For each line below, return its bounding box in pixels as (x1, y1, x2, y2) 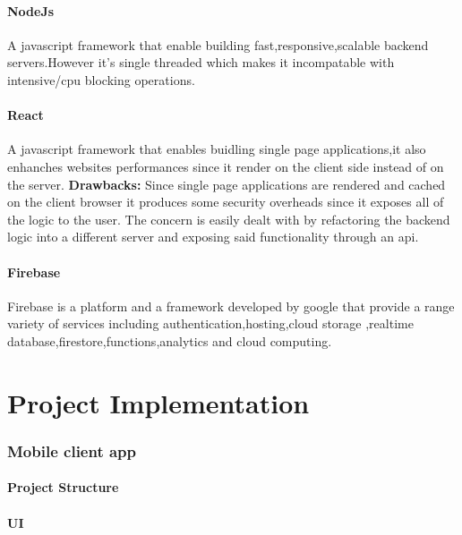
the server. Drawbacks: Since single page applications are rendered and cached (7, 174, 446, 193)
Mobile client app (7, 439, 137, 462)
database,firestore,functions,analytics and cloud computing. (7, 331, 332, 350)
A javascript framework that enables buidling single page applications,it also (7, 140, 426, 158)
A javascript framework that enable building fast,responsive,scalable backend (7, 35, 429, 54)
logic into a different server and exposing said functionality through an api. (7, 227, 419, 246)
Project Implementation (7, 384, 310, 420)
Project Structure (7, 478, 119, 497)
